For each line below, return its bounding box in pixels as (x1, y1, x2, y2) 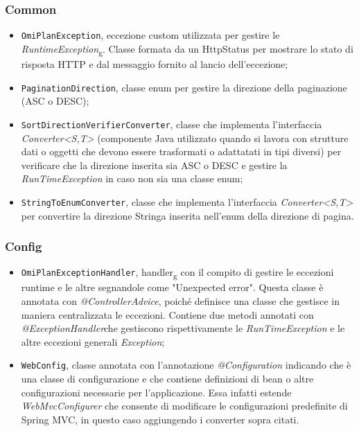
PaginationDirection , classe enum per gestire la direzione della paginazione (21, 80, 347, 94)
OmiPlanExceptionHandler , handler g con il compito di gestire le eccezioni (21, 265, 334, 281)
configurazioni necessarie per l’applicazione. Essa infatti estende (21, 385, 292, 399)
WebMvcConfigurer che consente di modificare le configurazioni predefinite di (21, 398, 348, 413)
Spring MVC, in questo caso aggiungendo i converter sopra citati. (21, 412, 299, 426)
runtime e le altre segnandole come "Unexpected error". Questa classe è (21, 280, 324, 294)
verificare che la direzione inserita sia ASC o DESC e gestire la (21, 157, 288, 172)
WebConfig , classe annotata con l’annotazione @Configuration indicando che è (21, 358, 351, 372)
